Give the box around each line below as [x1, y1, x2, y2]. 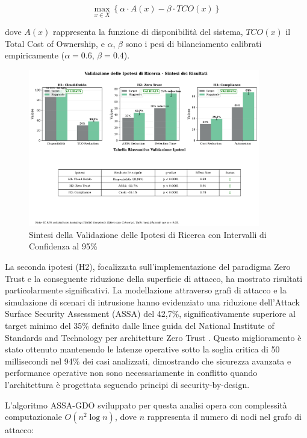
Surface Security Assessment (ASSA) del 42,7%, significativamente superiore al [5, 307, 296, 320]
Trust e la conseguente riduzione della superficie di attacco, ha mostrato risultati [5, 272, 303, 284]
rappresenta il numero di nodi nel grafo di [147, 410, 302, 423]
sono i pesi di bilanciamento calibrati [125, 37, 262, 49]
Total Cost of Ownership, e [5, 37, 105, 49]
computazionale [5, 410, 62, 423]
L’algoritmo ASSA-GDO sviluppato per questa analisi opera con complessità [5, 398, 287, 411]
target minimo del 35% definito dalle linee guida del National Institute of [5, 319, 274, 331]
